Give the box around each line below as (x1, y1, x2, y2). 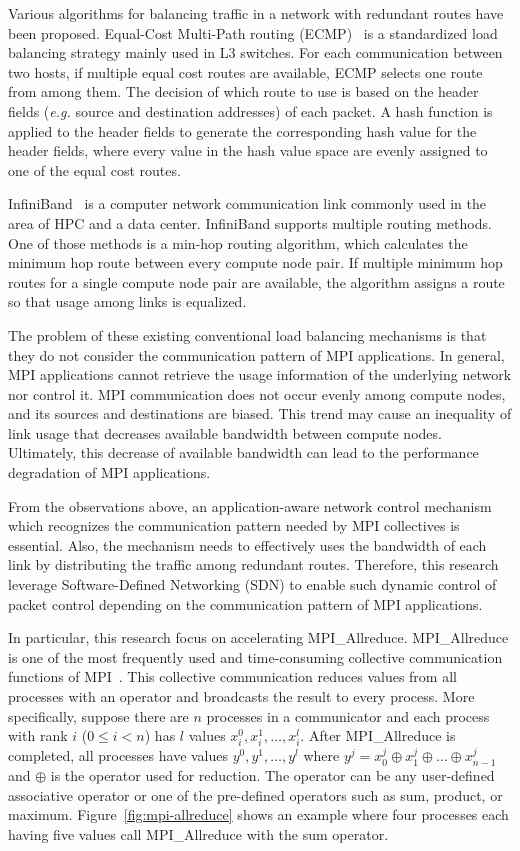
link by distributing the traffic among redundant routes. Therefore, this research (8, 554, 499, 575)
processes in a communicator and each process (206, 705, 490, 726)
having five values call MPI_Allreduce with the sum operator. (8, 823, 389, 844)
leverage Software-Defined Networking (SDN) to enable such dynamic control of (8, 574, 497, 595)
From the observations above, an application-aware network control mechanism (8, 495, 492, 516)
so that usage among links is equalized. (8, 291, 247, 312)
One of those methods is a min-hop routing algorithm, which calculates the (8, 232, 468, 253)
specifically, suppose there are (8, 705, 189, 726)
